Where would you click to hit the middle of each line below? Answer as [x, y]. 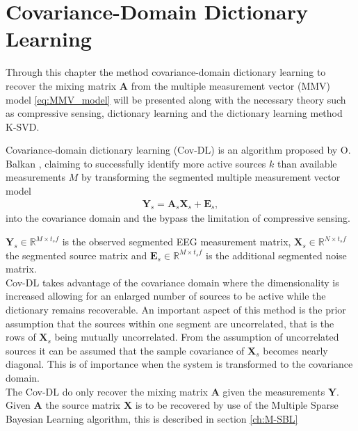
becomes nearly [295, 350]
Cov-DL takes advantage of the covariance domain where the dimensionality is [172, 282]
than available [307, 163]
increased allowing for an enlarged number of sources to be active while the [166, 296]
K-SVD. [23, 126]
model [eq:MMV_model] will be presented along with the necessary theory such [176, 99]
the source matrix [83, 405]
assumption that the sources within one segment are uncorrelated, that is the [170, 323]
